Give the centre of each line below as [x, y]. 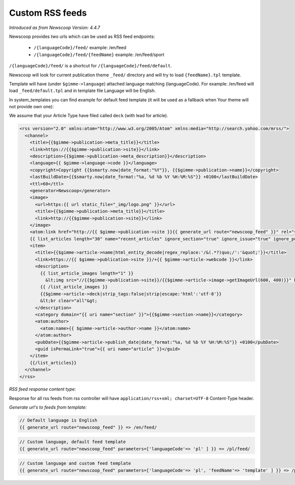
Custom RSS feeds [48, 13]
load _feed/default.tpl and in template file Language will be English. [82, 91]
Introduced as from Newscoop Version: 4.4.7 [55, 28]
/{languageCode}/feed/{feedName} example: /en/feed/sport [99, 55]
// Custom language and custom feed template [75, 463]
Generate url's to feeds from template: [48, 407]
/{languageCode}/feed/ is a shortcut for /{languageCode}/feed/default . [90, 66]
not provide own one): [31, 107]
